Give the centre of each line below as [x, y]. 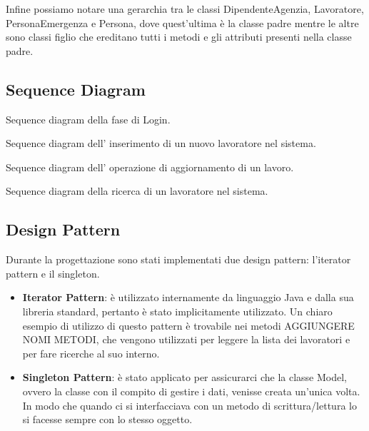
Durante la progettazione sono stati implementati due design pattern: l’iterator [178, 259]
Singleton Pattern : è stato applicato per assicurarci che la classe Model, [184, 377]
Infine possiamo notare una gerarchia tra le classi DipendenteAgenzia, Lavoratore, [185, 9]
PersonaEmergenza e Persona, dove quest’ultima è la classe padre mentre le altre [182, 22]
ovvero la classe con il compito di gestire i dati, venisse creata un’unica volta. [191, 391]
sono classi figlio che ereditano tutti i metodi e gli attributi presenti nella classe [179, 37]
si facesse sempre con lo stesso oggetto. [107, 419]
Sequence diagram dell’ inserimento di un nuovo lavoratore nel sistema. [161, 143]
